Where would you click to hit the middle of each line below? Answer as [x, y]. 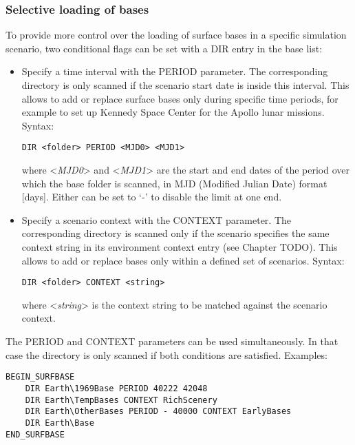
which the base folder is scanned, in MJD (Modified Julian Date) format [174, 183]
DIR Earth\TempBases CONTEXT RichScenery [121, 400]
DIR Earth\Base [60, 423]
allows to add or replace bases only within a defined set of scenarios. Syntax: [183, 260]
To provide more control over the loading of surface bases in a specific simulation [176, 35]
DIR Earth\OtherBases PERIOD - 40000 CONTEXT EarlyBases [158, 412]
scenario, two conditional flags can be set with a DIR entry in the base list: [164, 48]
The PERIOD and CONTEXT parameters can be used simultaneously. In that [172, 341]
